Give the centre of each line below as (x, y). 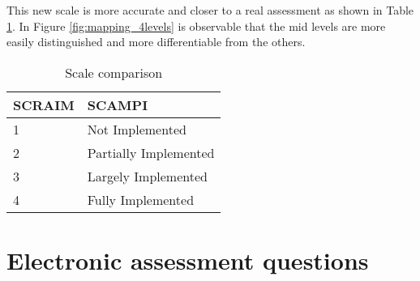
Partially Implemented (151, 152)
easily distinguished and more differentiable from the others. (156, 42)
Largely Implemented (147, 176)
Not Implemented (137, 129)
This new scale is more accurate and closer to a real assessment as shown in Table (210, 10)
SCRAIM (44, 104)
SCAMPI (118, 104)
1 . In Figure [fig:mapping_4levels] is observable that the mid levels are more (196, 26)
